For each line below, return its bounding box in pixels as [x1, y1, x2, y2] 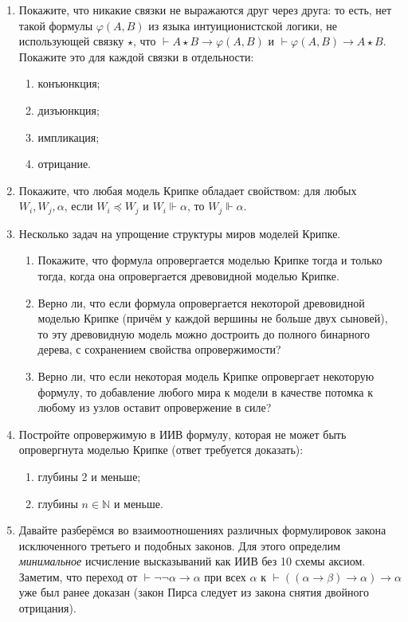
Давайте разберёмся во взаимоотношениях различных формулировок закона [18, 522, 386, 538]
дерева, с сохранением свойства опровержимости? [37, 341, 281, 358]
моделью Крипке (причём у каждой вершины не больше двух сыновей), [37, 310, 388, 327]
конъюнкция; [37, 75, 100, 92]
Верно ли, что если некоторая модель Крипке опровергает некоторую [37, 367, 375, 384]
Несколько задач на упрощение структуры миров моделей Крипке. [18, 225, 341, 241]
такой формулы [18, 17, 93, 33]
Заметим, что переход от [18, 568, 138, 585]
